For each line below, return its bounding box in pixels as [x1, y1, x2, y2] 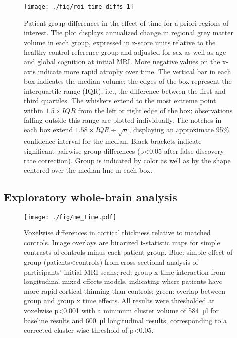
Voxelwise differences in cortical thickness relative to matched [24, 227, 211, 238]
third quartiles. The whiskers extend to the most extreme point [24, 95, 216, 106]
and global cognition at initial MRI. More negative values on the [24, 56, 220, 67]
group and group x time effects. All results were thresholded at [24, 295, 215, 306]
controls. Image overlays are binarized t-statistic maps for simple [24, 237, 220, 247]
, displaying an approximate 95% [129, 124, 229, 135]
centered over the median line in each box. [24, 165, 153, 175]
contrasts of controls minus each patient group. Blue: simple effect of [24, 247, 233, 257]
